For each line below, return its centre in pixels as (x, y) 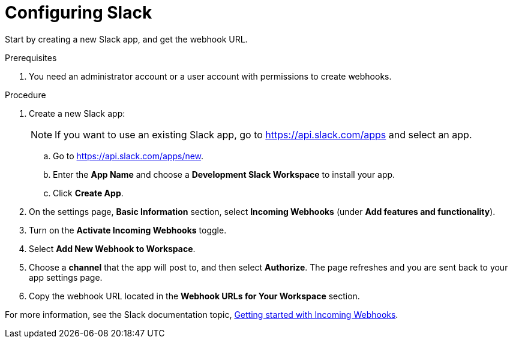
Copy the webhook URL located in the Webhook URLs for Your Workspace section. (194, 296)
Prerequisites (31, 57)
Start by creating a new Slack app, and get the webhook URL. (126, 39)
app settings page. (66, 277)
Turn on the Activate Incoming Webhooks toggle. (128, 230)
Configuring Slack (79, 13)
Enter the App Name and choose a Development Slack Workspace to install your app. (224, 174)
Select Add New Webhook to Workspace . (112, 248)
